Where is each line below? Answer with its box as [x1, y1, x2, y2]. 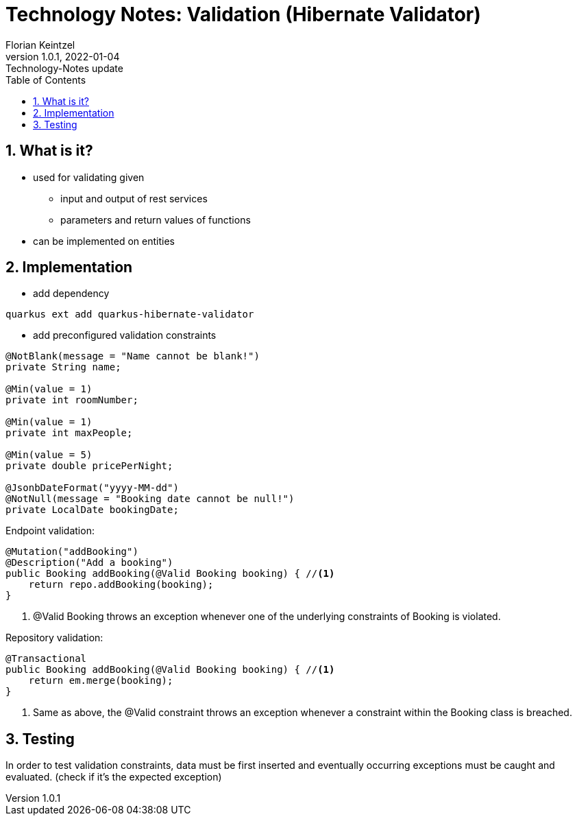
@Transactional [5, 653, 87, 665]
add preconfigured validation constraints [33, 329, 217, 342]
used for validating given [33, 171, 145, 183]
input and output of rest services [60, 192, 208, 204]
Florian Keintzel [5, 38, 75, 51]
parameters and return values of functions [60, 213, 251, 226]
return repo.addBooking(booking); [28, 579, 214, 591]
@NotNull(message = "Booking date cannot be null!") [5, 493, 295, 505]
